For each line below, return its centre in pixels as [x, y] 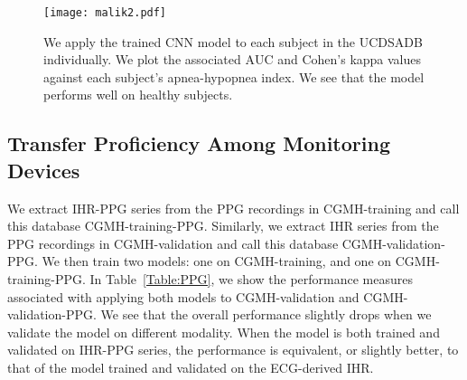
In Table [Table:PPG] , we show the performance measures [252, 279]
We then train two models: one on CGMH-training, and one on [217, 261]
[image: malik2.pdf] [105, 13]
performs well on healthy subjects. [138, 95]
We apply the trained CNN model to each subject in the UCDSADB [233, 41]
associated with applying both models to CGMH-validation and [183, 296]
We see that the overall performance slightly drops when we [266, 314]
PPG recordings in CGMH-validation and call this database [173, 243]
